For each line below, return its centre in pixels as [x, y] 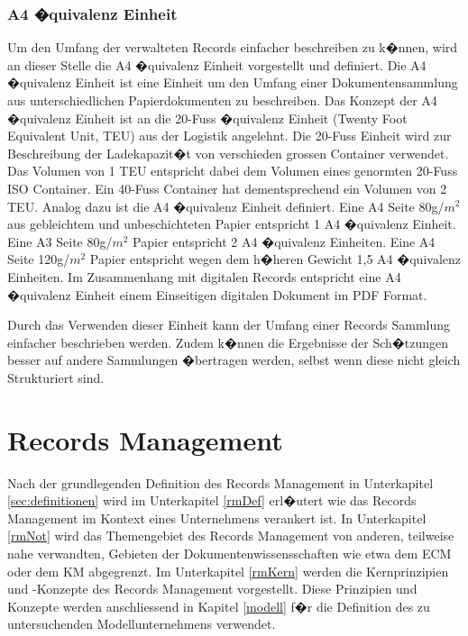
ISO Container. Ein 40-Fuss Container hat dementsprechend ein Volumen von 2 [227, 188]
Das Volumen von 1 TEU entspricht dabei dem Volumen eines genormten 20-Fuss [233, 171]
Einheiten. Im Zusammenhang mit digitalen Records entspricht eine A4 [204, 276]
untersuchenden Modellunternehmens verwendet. [142, 624]
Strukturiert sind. [56, 377]
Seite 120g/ [39, 259]
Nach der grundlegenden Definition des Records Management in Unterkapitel [220, 482]
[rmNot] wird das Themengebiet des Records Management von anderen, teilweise [231, 536]
